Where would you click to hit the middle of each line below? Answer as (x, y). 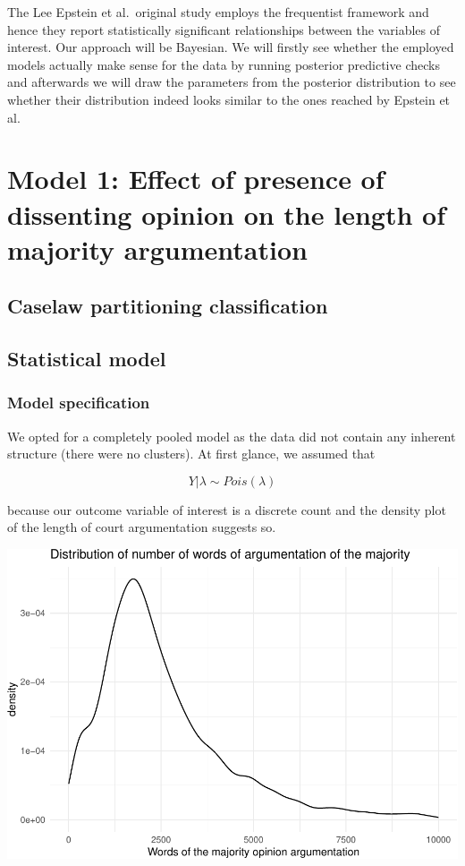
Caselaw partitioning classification (168, 306)
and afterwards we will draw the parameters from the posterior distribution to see (232, 82)
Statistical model (87, 359)
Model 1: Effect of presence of (196, 179)
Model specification (79, 403)
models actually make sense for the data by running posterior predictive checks (224, 64)
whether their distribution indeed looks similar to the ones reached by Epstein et (229, 99)
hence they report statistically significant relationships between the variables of (224, 29)
